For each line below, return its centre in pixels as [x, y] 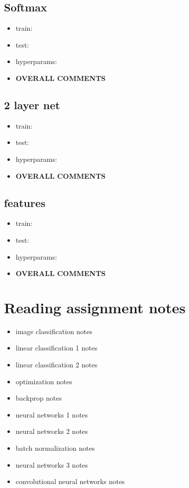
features [25, 202]
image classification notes [54, 331]
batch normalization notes [55, 448]
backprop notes [39, 398]
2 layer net [32, 105]
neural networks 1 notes [52, 414]
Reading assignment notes [95, 307]
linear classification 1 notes [57, 348]
